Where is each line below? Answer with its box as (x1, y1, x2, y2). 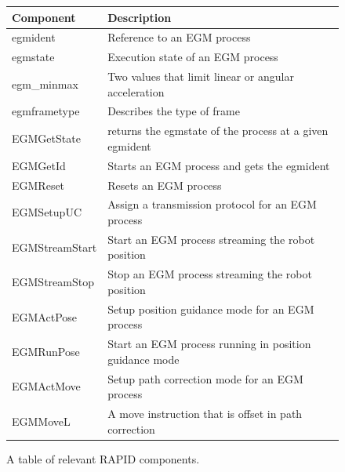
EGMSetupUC (12, 204, 82, 220)
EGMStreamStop (12, 274, 94, 290)
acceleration (107, 83, 165, 100)
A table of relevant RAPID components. (6, 450, 200, 467)
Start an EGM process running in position (107, 336, 311, 352)
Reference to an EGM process (107, 29, 251, 45)
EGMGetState (12, 130, 81, 147)
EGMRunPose (12, 343, 80, 359)
